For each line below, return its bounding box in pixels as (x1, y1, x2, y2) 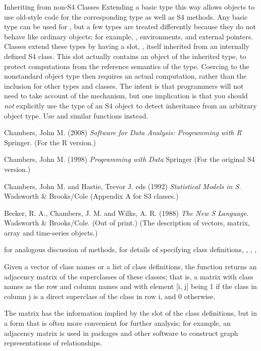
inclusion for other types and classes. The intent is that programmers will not (4, 80, 244, 91)
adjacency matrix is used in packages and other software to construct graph (4, 327, 238, 338)
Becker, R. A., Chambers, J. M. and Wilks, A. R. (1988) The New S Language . (4, 207, 249, 218)
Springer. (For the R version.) (4, 137, 96, 147)
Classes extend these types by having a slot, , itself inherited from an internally (4, 41, 249, 51)
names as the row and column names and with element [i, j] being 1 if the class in (4, 281, 257, 291)
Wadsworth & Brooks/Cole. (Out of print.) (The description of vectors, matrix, (4, 217, 250, 228)
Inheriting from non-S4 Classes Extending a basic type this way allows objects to (4, 2, 255, 12)
